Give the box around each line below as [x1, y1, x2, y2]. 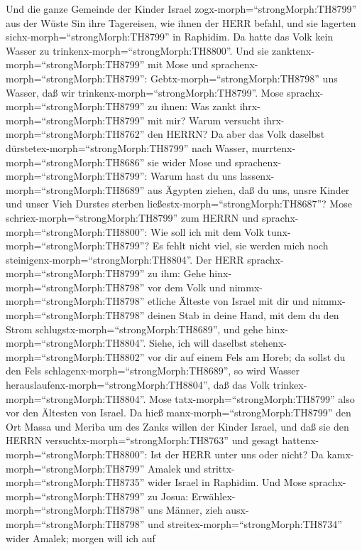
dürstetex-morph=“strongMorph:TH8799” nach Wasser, [6, 140, 248, 155]
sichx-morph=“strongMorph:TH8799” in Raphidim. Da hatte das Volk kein [6, 29, 334, 44]
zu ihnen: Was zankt [148, 99, 237, 114]
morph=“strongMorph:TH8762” [6, 126, 145, 141]
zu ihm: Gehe [148, 266, 206, 281]
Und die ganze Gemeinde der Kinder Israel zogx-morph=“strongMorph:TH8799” [6, 1, 357, 16]
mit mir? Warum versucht [148, 112, 260, 127]
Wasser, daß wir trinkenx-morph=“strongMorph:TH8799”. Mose [6, 85, 284, 99]
